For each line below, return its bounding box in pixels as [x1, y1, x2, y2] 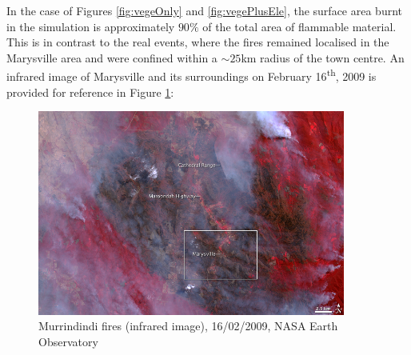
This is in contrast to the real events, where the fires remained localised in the [6, 34, 389, 50]
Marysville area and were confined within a [6, 49, 217, 66]
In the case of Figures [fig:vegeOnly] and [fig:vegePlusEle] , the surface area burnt [6, 2, 402, 18]
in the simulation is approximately [6, 18, 175, 34]
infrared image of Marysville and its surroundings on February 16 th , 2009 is [6, 66, 377, 85]
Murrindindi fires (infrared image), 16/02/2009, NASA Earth [38, 317, 338, 334]
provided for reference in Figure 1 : [6, 83, 174, 100]
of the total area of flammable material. [202, 18, 397, 34]
